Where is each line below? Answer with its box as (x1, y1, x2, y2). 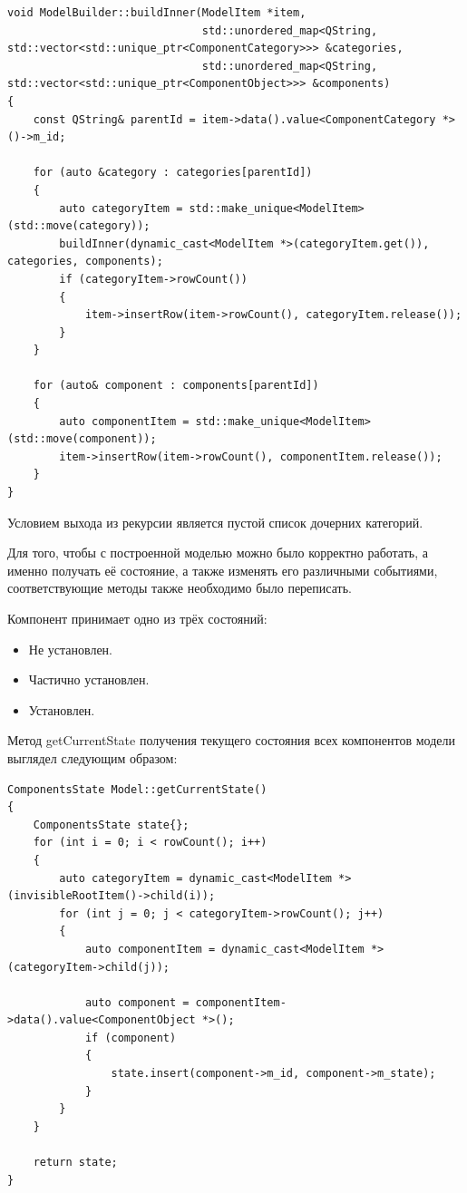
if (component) (84, 1031, 177, 1044)
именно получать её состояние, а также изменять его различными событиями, (7, 560, 438, 579)
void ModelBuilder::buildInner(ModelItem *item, (7, 6, 306, 19)
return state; (33, 1156, 118, 1169)
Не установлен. (28, 639, 113, 658)
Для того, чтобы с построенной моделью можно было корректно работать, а (7, 543, 428, 562)
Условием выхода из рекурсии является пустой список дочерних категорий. (7, 512, 423, 531)
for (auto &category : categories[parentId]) (33, 166, 313, 179)
